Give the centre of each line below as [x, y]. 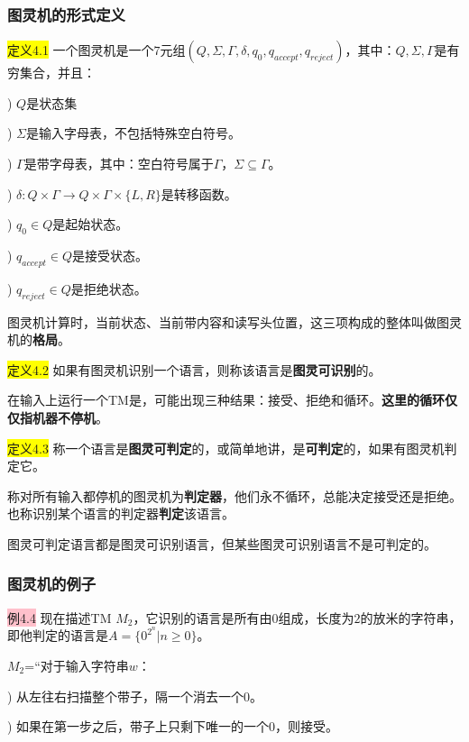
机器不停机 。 [70, 417]
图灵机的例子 [52, 584]
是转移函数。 [199, 193]
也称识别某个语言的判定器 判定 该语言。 [121, 513]
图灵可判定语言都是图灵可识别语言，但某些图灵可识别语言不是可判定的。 [222, 543]
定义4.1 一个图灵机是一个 [81, 50]
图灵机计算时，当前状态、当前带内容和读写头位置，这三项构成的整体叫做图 [228, 321]
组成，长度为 [316, 617]
